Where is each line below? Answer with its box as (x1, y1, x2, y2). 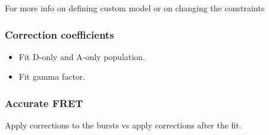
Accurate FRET (5, 95, 83, 110)
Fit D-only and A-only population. (18, 50, 145, 62)
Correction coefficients (5, 27, 114, 42)
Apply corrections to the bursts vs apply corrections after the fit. (5, 119, 242, 131)
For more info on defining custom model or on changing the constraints (5, 2, 265, 14)
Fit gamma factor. (18, 70, 86, 83)
